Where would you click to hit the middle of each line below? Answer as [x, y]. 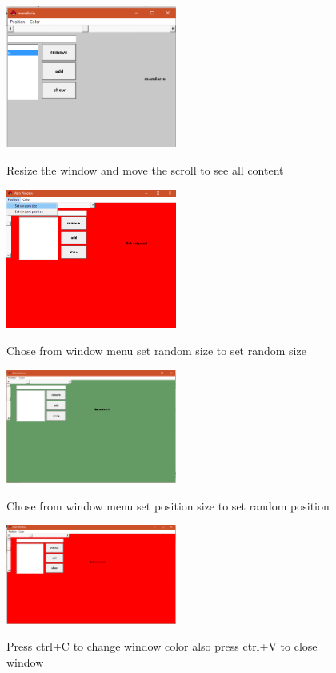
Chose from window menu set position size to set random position [168, 505]
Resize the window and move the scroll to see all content [145, 170]
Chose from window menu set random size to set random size [156, 351]
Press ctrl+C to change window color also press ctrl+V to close [162, 646]
